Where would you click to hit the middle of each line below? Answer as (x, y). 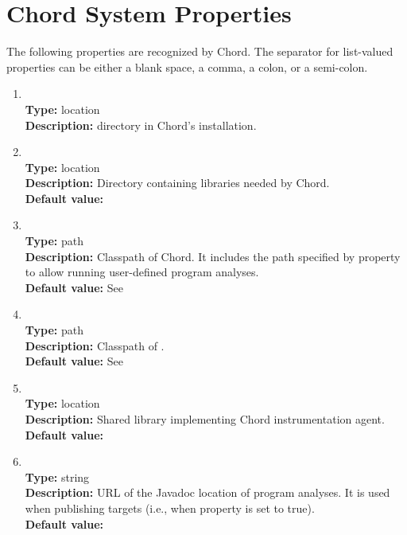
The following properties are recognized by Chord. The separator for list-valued (200, 51)
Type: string (57, 476)
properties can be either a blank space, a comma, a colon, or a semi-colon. (187, 66)
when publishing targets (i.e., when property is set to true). (170, 508)
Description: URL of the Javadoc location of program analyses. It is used (207, 492)
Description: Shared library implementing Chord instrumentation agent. (205, 419)
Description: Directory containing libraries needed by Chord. (177, 183)
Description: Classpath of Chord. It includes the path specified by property (213, 256)
